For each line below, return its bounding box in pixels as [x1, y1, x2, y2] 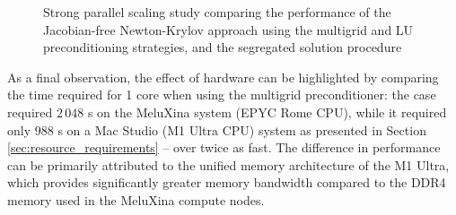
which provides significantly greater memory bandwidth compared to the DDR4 [7, 173, 446, 192]
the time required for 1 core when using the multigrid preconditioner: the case [7, 85, 436, 104]
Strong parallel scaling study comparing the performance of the [43, 3, 391, 21]
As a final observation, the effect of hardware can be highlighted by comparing [7, 67, 439, 86]
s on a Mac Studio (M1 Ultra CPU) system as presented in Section [57, 120, 426, 139]
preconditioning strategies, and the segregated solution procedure [43, 38, 402, 56]
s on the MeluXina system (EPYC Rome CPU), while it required [87, 102, 447, 121]
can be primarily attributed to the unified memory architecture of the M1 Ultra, [7, 155, 450, 174]
